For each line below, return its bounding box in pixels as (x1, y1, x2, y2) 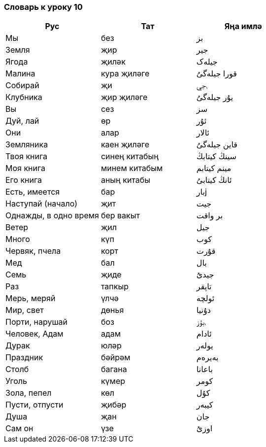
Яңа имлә (224, 21, 262, 32)
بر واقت (196, 210, 223, 221)
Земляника (5, 139, 48, 150)
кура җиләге (100, 69, 150, 79)
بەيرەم (196, 352, 219, 363)
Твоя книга (5, 151, 47, 162)
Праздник (5, 352, 43, 363)
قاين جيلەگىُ (196, 139, 238, 150)
